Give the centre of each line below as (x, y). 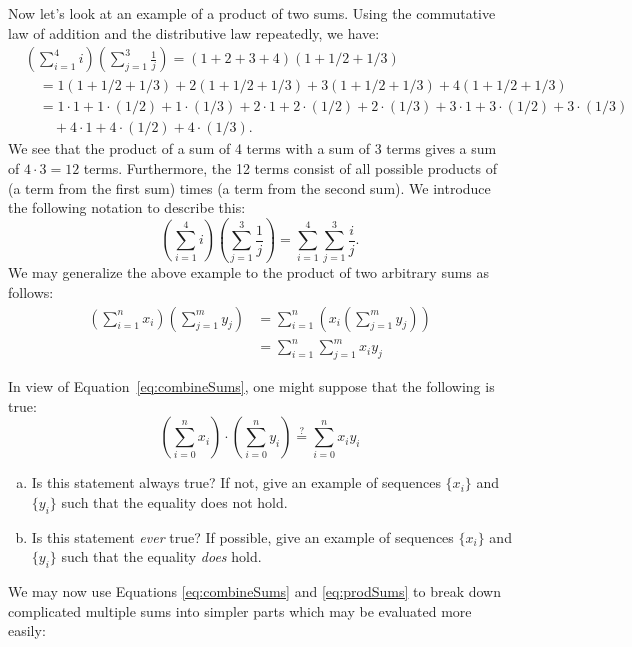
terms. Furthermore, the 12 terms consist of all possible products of (290, 167)
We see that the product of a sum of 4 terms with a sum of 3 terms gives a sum (252, 148)
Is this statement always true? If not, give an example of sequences (236, 482)
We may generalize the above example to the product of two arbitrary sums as (249, 272)
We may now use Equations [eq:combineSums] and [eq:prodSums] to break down (254, 590)
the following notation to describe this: (127, 207)
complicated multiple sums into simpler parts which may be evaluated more (240, 610)
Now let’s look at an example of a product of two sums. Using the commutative (252, 13)
